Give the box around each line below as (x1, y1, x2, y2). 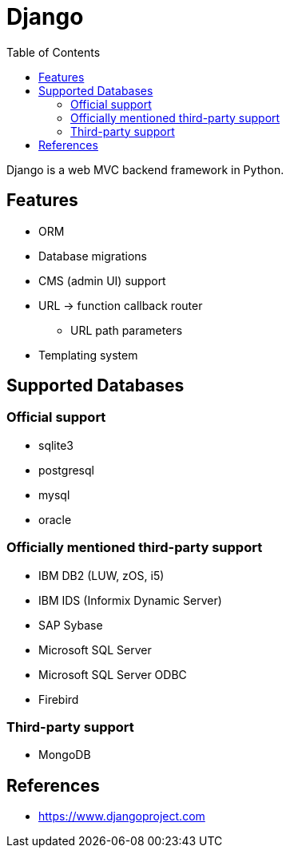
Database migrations (38, 248, 147, 263)
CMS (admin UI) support (38, 273, 166, 288)
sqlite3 (38, 438, 73, 452)
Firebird (38, 692, 79, 706)
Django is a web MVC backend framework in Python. (6, 162, 284, 177)
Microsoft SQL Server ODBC (38, 667, 187, 681)
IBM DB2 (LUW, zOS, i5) (38, 568, 165, 582)
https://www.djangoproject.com (38, 809, 205, 824)
